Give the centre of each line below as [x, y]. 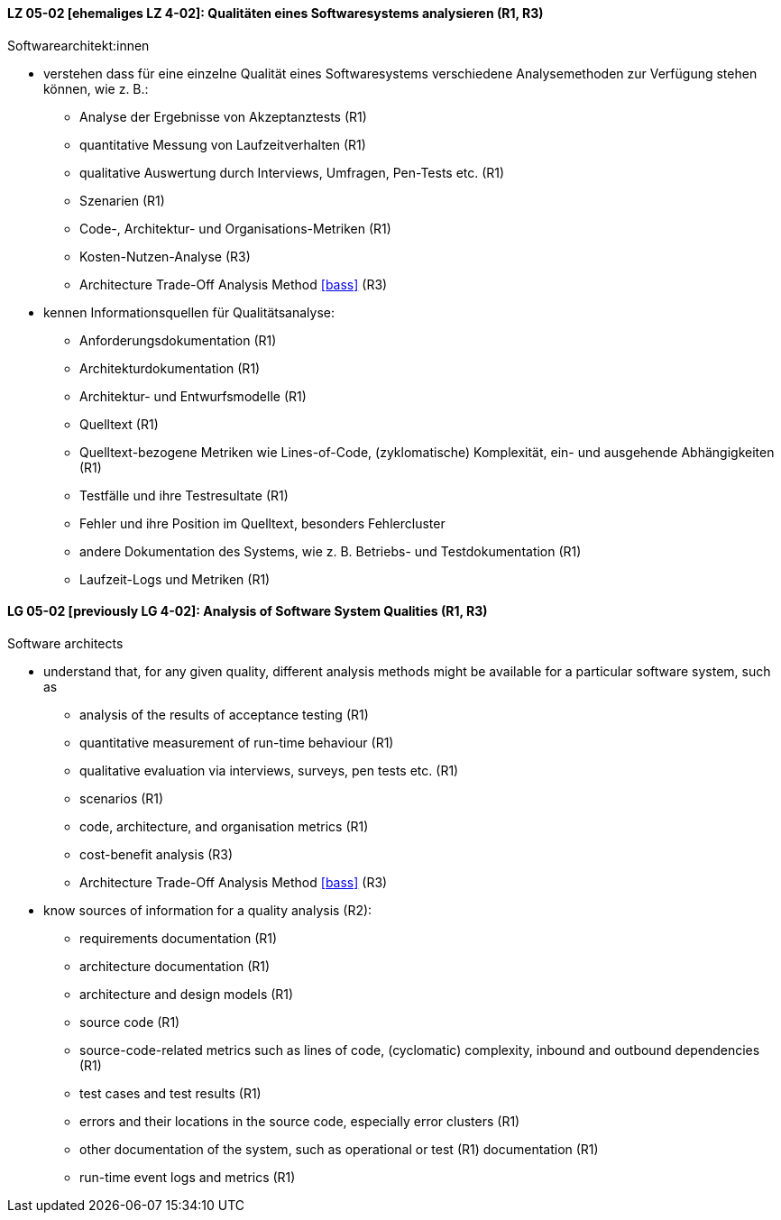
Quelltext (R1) [119, 424]
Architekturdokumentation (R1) [170, 368]
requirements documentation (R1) [179, 938]
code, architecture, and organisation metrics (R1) [224, 826]
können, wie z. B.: [96, 88]
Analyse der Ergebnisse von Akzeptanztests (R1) [223, 116]
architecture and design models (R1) [187, 994]
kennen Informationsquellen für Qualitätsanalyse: [189, 312]
